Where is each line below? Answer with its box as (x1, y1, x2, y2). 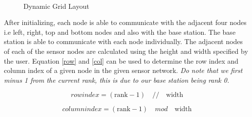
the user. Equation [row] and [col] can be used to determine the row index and (4, 55, 239, 66)
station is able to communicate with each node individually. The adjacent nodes (4, 36, 243, 47)
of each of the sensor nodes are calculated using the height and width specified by (4, 46, 248, 56)
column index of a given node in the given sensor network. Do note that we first (4, 65, 243, 75)
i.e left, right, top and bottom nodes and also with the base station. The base (4, 26, 236, 37)
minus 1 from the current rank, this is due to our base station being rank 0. (4, 74, 230, 85)
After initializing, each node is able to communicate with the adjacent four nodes (4, 17, 247, 27)
